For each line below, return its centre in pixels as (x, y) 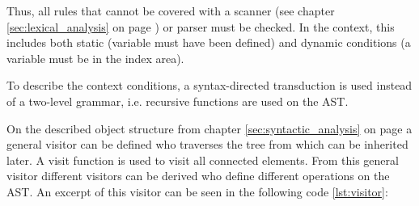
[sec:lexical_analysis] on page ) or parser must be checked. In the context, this (201, 26)
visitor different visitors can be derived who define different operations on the (198, 176)
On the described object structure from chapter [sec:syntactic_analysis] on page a (209, 128)
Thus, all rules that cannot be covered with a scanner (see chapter (171, 11)
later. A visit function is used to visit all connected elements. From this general (203, 160)
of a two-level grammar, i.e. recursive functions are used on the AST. (178, 101)
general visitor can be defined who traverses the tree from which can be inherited (207, 144)
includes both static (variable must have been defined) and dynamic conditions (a (209, 42)
